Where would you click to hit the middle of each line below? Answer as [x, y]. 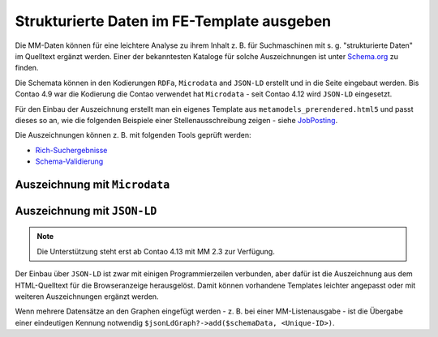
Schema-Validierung [69, 161]
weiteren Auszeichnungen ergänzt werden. [87, 296]
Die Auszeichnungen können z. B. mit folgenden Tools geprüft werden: [133, 135]
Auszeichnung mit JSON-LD [86, 211]
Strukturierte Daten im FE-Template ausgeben [173, 21]
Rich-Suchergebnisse [71, 150]
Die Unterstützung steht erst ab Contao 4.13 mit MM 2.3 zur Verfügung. [156, 251]
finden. [27, 68]
